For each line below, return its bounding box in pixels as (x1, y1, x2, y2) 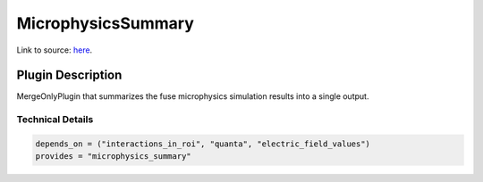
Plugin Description (16, 68, 123, 83)
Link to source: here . (16, 45, 93, 55)
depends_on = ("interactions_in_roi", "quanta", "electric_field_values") (35, 139, 371, 149)
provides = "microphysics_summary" (35, 152, 191, 161)
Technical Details (16, 113, 94, 126)
